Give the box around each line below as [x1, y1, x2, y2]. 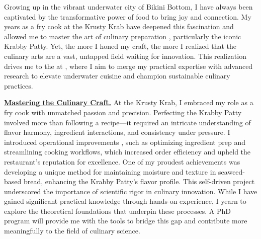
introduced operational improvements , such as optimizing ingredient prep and [4, 136, 245, 147]
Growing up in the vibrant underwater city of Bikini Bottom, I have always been [4, 2, 253, 12]
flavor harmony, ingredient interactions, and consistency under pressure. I [4, 127, 230, 137]
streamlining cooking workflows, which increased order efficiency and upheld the [4, 146, 251, 157]
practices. [4, 80, 33, 91]
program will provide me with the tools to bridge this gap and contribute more [4, 215, 247, 226]
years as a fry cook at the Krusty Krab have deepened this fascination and [4, 21, 234, 32]
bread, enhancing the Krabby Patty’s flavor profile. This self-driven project [23, 176, 255, 187]
